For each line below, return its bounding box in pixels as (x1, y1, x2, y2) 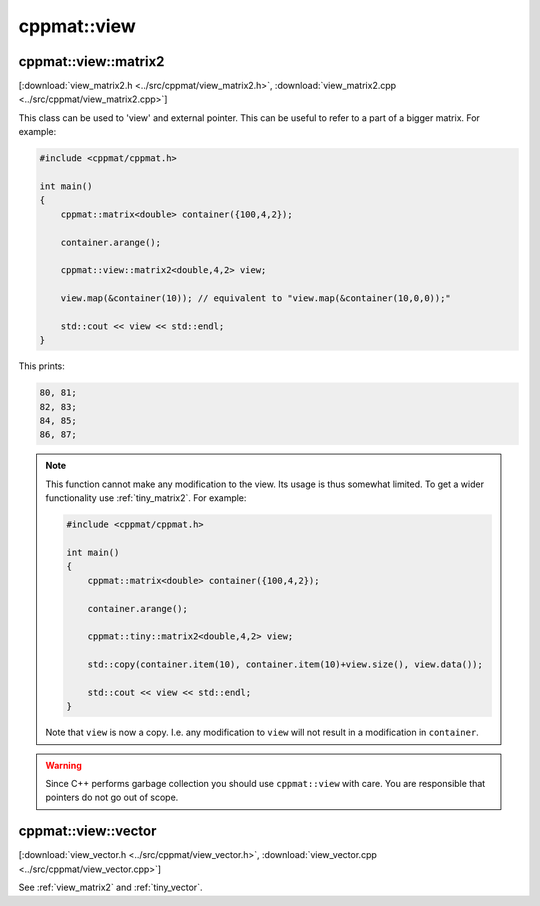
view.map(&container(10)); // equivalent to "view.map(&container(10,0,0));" (60, 293, 452, 304)
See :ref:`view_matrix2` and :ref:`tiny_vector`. (18, 881, 203, 894)
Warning (45, 759, 82, 771)
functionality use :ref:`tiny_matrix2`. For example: (45, 492, 247, 504)
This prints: (18, 360, 65, 372)
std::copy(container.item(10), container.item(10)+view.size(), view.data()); (87, 659, 484, 670)
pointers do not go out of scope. (45, 791, 179, 804)
